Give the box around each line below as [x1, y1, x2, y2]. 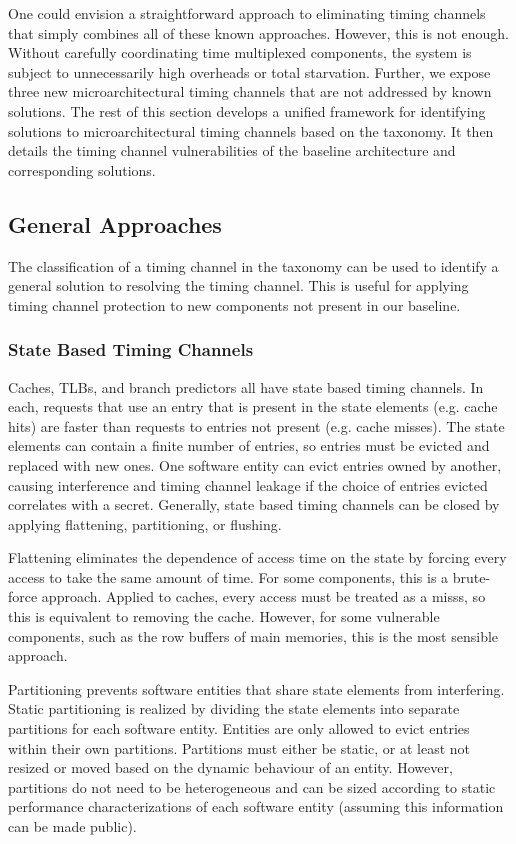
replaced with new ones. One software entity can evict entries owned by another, [8, 454, 502, 475]
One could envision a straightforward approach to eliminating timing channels [8, 3, 486, 23]
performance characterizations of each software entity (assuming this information [8, 796, 504, 817]
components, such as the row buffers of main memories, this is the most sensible [8, 625, 499, 646]
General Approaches [8, 208, 222, 239]
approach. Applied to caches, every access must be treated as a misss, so [41, 586, 486, 607]
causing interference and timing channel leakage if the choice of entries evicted [8, 474, 488, 495]
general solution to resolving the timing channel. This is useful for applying [8, 275, 469, 296]
